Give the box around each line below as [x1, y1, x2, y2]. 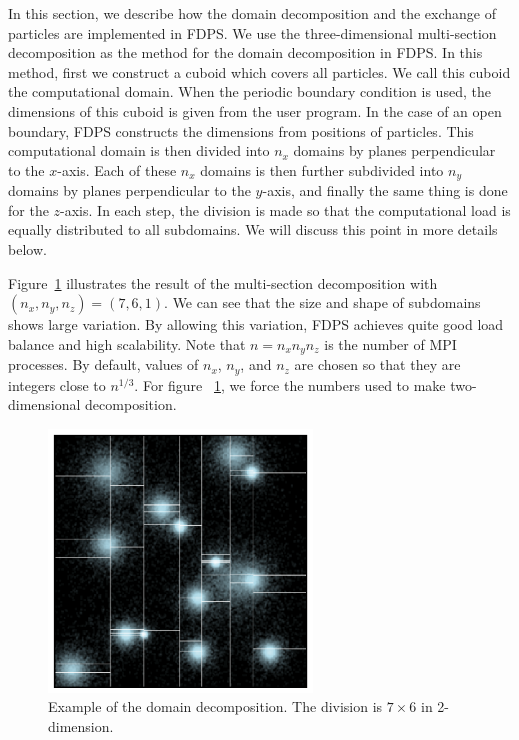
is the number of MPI [324, 333, 457, 354]
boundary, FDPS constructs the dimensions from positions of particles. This [8, 120, 474, 141]
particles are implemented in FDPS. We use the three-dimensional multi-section [8, 22, 497, 43]
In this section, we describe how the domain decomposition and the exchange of [8, 3, 496, 23]
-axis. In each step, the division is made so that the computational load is [60, 199, 511, 220]
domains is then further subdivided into [200, 159, 444, 180]
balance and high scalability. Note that [8, 333, 246, 354]
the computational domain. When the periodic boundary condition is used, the [8, 81, 491, 102]
